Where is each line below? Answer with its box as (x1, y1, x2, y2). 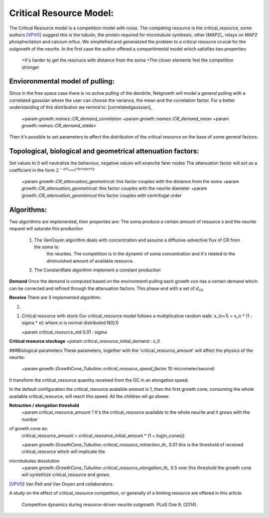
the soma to (34, 244, 59, 250)
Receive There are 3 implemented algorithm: (9, 294, 102, 300)
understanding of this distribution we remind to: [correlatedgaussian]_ (9, 104, 153, 110)
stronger (21, 64, 39, 70)
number (21, 416, 38, 422)
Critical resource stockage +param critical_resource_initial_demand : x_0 (9, 338, 160, 344)
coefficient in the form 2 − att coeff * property (9, 167, 95, 173)
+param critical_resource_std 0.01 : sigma (21, 329, 107, 335)
